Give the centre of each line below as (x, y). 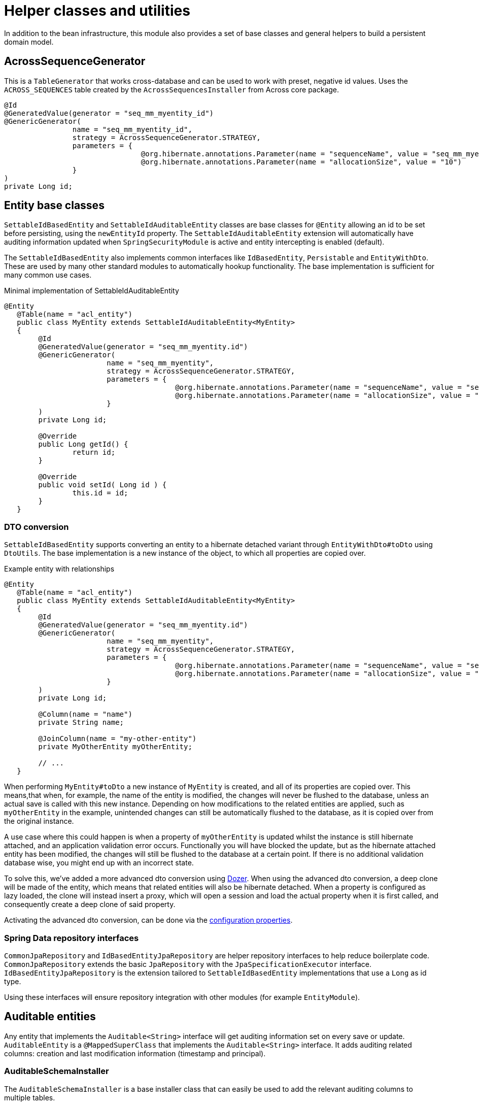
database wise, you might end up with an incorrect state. (99, 863)
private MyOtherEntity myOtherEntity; (115, 747)
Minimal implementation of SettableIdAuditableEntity (92, 291)
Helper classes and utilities (97, 11)
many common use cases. (48, 275)
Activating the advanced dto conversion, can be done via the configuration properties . (148, 920)
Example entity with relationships (59, 569)
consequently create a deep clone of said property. (90, 904)
